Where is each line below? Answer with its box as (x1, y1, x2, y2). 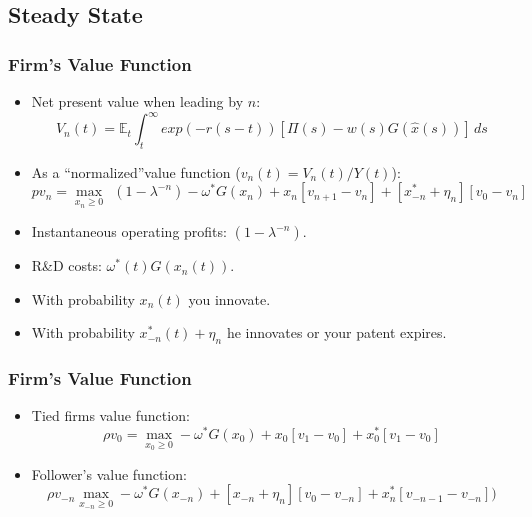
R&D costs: (31, 255, 102, 276)
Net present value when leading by (31, 91, 244, 111)
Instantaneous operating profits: (31, 221, 227, 242)
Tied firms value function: (31, 405, 190, 426)
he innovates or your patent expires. (226, 322, 447, 343)
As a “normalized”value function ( (31, 161, 241, 182)
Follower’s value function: (31, 463, 187, 484)
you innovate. (188, 288, 271, 309)
